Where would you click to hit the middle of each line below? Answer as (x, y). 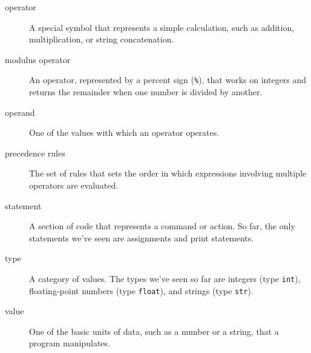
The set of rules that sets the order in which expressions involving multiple (168, 173)
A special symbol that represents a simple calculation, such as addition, (162, 27)
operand (20, 112)
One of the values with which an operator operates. (124, 133)
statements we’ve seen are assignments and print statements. (142, 237)
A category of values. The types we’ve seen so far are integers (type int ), (165, 278)
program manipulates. (70, 343)
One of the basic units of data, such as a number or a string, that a (154, 331)
